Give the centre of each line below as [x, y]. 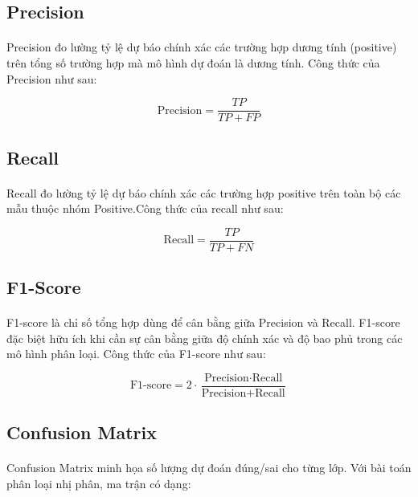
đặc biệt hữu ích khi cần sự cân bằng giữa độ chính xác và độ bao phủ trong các [205, 338]
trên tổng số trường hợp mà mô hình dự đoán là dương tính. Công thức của [193, 62]
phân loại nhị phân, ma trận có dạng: [99, 484]
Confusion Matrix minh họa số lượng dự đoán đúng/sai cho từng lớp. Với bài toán [209, 468]
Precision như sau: [52, 78]
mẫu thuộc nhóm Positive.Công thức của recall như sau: [145, 208]
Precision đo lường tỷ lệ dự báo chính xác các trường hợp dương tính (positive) [202, 47]
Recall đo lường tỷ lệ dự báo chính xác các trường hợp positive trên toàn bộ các [204, 192]
